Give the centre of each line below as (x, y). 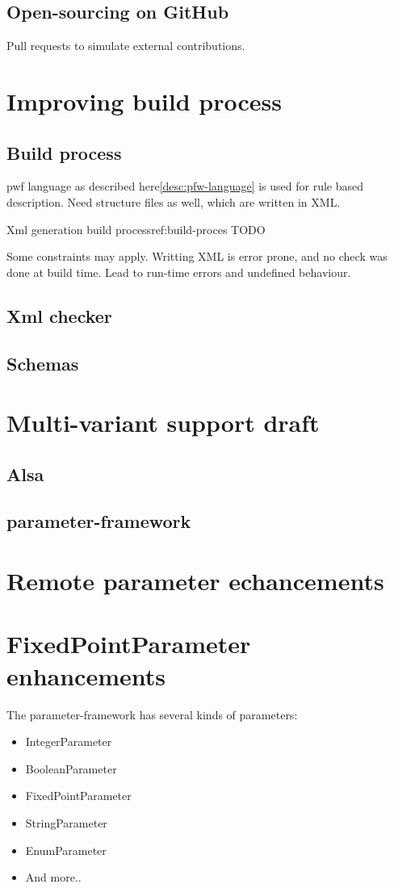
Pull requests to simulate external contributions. (126, 46)
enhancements (86, 675)
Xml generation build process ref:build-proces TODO (136, 229)
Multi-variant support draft (163, 423)
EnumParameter (66, 850)
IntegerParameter (69, 741)
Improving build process (144, 101)
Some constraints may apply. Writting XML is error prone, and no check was (197, 256)
